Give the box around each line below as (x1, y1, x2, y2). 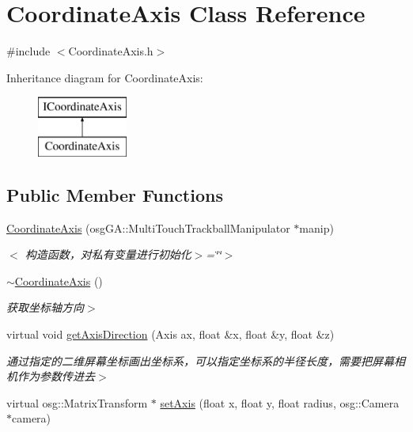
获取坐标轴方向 (6, 299, 84, 316)
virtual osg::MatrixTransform (6, 394, 148, 411)
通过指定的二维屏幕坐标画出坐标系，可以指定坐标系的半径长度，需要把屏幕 (6, 352, 394, 369)
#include (6, 43, 51, 59)
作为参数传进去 (17, 368, 95, 385)
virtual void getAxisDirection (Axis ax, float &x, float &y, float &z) (6, 326, 335, 343)
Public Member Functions (6, 182, 223, 207)
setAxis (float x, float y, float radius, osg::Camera (160, 394, 400, 411)
